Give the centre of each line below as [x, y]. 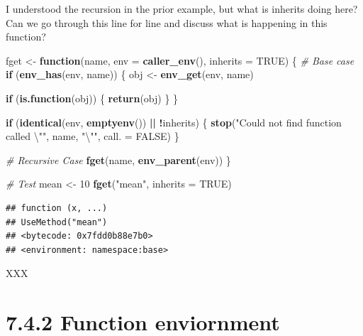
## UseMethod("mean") [57, 222]
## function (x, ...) [57, 208]
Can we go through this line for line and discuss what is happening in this [167, 22]
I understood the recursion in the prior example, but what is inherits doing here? [182, 9]
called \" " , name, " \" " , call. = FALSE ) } [93, 136]
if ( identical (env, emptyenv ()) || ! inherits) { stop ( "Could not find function [174, 122]
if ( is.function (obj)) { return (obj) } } [92, 98]
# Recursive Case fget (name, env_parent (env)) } [118, 159]
